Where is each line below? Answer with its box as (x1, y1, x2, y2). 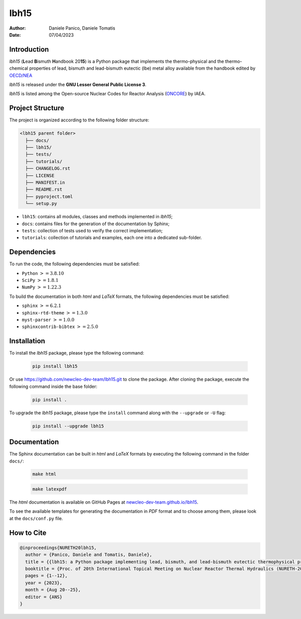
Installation (9, 337, 45, 346)
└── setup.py (25, 201, 57, 207)
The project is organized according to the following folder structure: (9, 117, 149, 123)
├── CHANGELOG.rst (25, 166, 70, 172)
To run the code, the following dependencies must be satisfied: (9, 261, 140, 267)
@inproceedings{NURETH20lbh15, (20, 545, 97, 550)
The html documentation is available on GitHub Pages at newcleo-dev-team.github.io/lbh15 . (9, 499, 198, 505)
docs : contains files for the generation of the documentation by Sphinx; (22, 221, 170, 227)
